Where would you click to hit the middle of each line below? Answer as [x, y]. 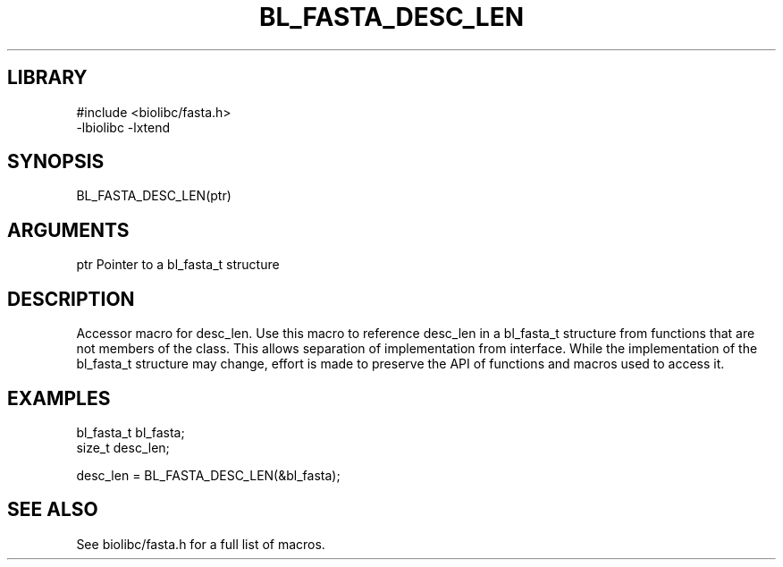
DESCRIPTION [71, 299]
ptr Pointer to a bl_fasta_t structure [178, 265]
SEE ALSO [53, 510]
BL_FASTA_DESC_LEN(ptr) [154, 196]
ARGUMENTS [68, 230]
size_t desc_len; [123, 447]
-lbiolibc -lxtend [123, 127]
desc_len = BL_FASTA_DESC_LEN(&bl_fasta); [208, 475]
